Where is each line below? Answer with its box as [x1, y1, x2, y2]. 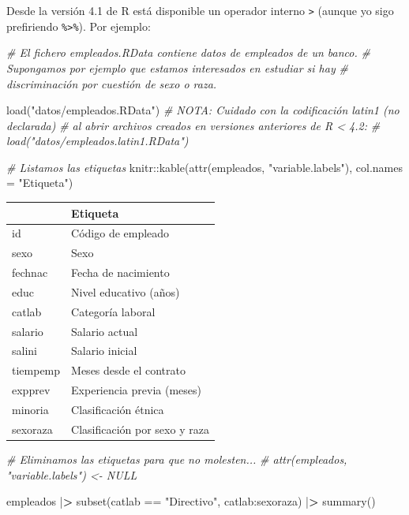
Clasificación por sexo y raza [71, 420, 209, 437]
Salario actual [71, 323, 138, 339]
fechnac [12, 264, 48, 281]
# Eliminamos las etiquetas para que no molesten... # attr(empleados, [6, 450, 347, 467]
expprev [12, 382, 51, 398]
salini [12, 342, 37, 359]
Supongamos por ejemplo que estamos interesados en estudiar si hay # [6, 59, 348, 76]
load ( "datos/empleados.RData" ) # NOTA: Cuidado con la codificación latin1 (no [6, 102, 400, 118]
